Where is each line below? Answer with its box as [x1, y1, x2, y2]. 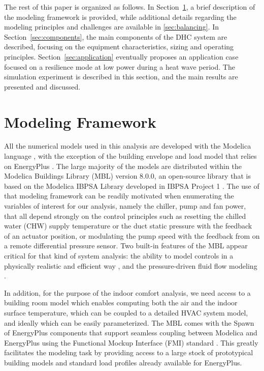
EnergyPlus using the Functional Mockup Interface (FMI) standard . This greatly [4, 337, 258, 348]
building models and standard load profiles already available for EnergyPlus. [4, 357, 242, 367]
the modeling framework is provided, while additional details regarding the [4, 11, 237, 22]
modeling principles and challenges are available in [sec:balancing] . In [4, 21, 219, 32]
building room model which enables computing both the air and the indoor [4, 297, 238, 308]
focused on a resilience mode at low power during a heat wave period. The [4, 61, 235, 72]
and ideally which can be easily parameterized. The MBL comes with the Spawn [4, 317, 254, 328]
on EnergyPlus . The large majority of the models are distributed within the [4, 160, 242, 171]
